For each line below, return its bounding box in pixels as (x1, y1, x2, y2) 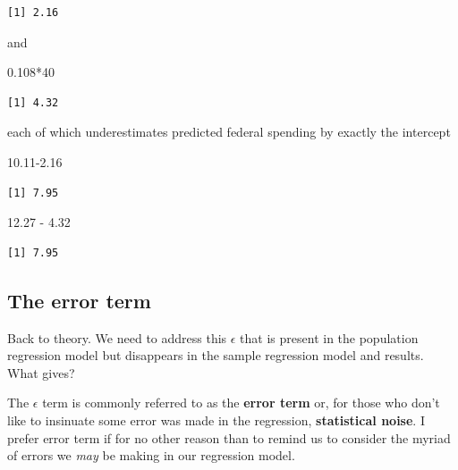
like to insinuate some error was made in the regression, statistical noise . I (7, 410, 425, 429)
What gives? (7, 363, 75, 382)
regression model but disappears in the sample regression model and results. (7, 346, 424, 365)
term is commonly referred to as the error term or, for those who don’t (42, 393, 440, 412)
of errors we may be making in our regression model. (7, 446, 295, 465)
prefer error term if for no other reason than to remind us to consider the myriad (7, 428, 451, 447)
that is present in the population (240, 328, 419, 347)
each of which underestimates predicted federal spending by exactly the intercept (7, 122, 451, 141)
